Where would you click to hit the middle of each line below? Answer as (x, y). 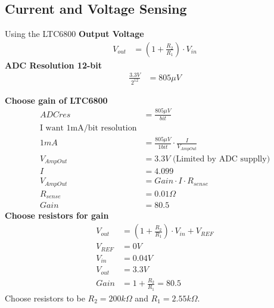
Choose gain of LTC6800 (56, 100)
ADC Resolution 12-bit (54, 65)
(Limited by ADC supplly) (222, 159)
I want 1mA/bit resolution (88, 128)
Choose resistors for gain (57, 215)
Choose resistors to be (45, 298)
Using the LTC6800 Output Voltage (74, 34)
